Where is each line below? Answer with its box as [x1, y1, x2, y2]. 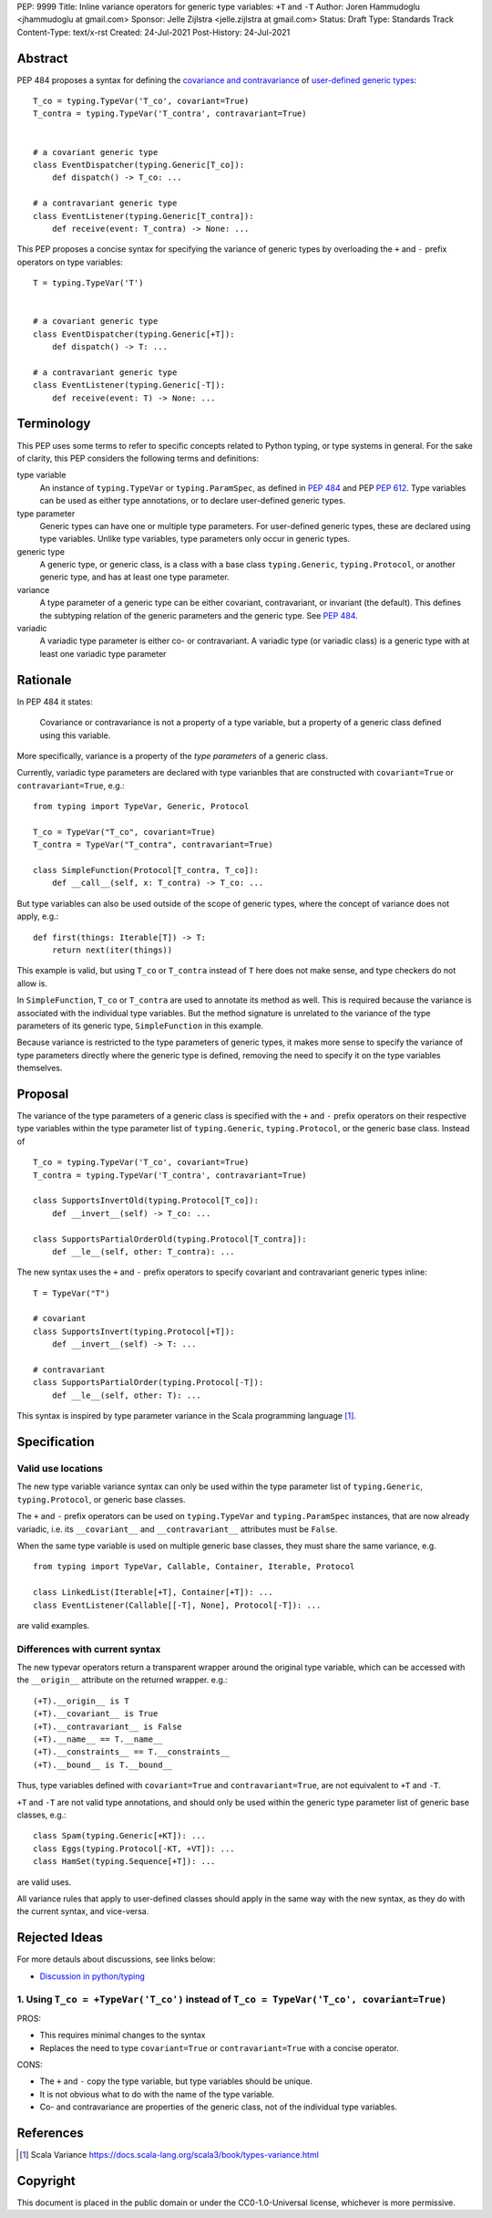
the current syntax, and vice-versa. [16, 1906, 149, 1917]
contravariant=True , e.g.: [16, 780, 125, 791]
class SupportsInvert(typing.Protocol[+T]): [33, 1326, 236, 1337]
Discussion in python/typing [39, 1971, 146, 1982]
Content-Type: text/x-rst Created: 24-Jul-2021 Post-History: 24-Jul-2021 [16, 26, 291, 37]
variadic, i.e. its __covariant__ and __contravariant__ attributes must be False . [16, 1524, 338, 1535]
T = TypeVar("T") [33, 1287, 110, 1298]
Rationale [16, 672, 72, 688]
